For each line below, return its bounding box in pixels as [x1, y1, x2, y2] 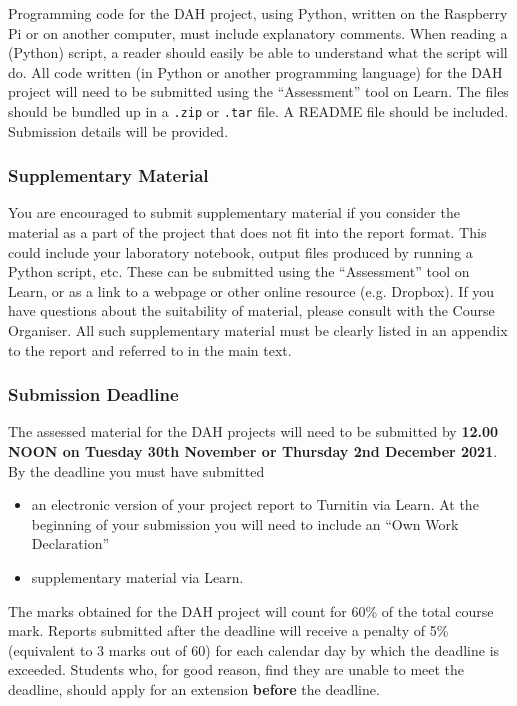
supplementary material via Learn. [31, 566, 244, 587]
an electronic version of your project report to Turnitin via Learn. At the [31, 494, 479, 515]
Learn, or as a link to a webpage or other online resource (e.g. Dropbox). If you [8, 280, 495, 301]
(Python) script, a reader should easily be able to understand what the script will [8, 42, 508, 63]
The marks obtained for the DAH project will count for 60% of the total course [8, 600, 494, 621]
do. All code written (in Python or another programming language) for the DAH [8, 61, 503, 82]
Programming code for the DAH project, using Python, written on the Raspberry [8, 3, 508, 23]
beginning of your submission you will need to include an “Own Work [31, 513, 459, 534]
